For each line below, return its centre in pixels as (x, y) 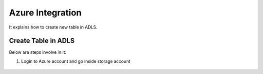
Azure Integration (45, 13)
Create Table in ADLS (42, 41)
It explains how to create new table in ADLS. (53, 27)
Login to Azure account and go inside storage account (76, 61)
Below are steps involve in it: (38, 52)
